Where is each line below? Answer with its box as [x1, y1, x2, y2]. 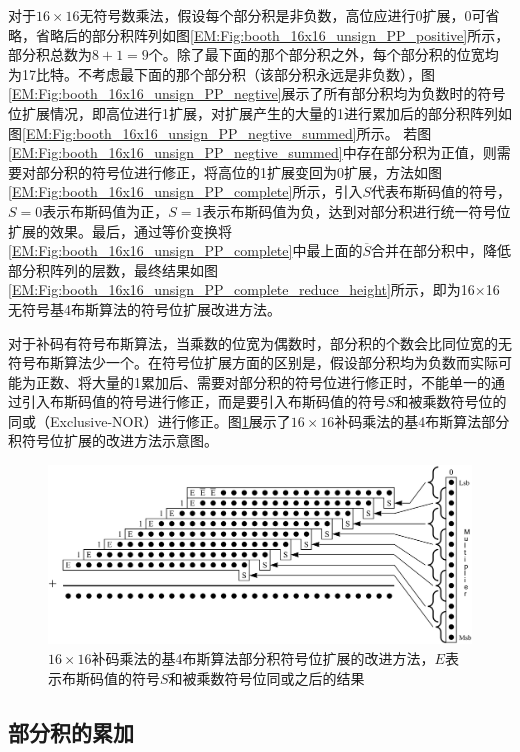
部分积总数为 [8, 44, 92, 65]
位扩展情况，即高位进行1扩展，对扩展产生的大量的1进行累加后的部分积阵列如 [8, 102, 512, 123]
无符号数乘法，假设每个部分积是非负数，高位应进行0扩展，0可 [79, 5, 486, 25]
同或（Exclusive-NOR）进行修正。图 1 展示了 [8, 410, 291, 431]
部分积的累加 [8, 716, 134, 747]
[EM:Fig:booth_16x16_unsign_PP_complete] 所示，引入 [8, 181, 363, 202]
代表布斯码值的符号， [371, 181, 512, 202]
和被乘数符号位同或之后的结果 [168, 667, 365, 688]
